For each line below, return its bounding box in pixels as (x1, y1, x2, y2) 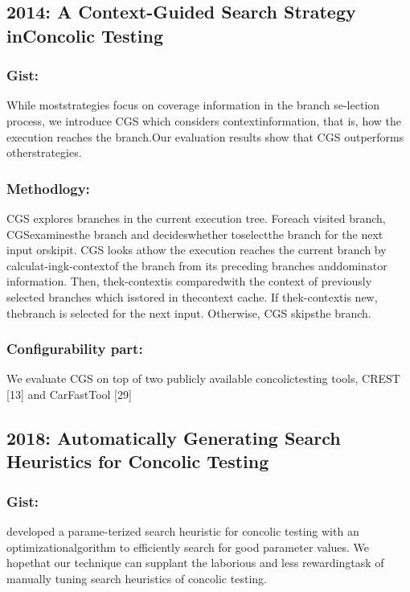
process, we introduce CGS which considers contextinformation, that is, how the (6, 112, 402, 129)
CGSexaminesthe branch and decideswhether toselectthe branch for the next (6, 225, 383, 242)
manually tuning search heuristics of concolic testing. (6, 569, 267, 586)
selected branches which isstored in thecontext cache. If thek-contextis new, (6, 288, 378, 305)
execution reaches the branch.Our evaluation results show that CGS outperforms (6, 128, 404, 145)
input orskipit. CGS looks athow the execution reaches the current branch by (6, 241, 387, 258)
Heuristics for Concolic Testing (6, 449, 269, 474)
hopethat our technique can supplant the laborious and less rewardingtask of (6, 554, 384, 571)
